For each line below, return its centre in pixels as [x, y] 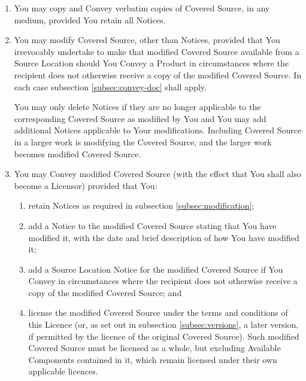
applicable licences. [63, 371]
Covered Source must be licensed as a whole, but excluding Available [154, 348]
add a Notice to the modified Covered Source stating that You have [152, 225]
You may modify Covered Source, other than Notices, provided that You [147, 40]
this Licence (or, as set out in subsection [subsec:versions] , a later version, [163, 324]
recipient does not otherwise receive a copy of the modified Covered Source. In [158, 74]
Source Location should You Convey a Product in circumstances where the [151, 63]
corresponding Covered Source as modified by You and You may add [140, 118]
